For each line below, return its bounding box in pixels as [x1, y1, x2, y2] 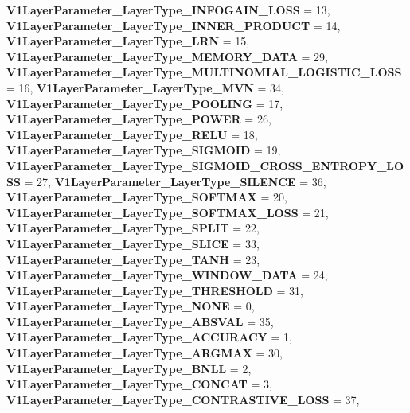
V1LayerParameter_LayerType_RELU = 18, [6, 126, 258, 142]
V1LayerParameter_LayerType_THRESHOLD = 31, [6, 282, 303, 298]
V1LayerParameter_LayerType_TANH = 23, [6, 251, 260, 267]
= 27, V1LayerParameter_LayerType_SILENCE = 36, [24, 173, 326, 189]
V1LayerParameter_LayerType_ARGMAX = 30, [6, 345, 283, 361]
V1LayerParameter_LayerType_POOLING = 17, [6, 95, 283, 111]
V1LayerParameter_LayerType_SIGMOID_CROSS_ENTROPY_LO [6, 157, 404, 173]
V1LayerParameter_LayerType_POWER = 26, [6, 111, 271, 127]
